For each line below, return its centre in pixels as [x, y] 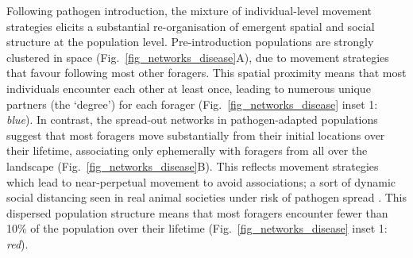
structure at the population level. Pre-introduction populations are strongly [190, 42]
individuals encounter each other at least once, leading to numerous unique [189, 88]
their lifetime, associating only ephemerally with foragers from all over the [187, 150]
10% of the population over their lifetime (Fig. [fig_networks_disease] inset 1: [197, 228]
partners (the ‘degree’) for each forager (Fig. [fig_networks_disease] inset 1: [192, 104]
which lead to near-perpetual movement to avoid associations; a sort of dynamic [201, 181]
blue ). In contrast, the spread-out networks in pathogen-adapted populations [192, 119]
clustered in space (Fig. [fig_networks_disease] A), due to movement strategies [198, 57]
